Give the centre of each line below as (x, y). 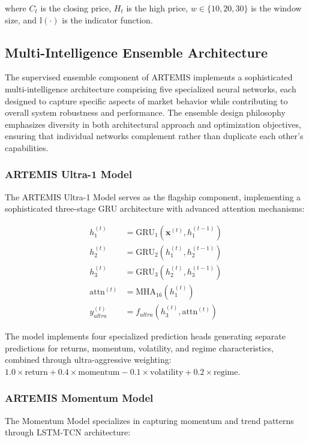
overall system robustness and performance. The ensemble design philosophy (145, 112)
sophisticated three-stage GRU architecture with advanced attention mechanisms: (155, 208)
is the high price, (157, 8)
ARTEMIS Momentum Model (79, 398)
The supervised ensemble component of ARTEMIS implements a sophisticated (149, 77)
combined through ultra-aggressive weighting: (88, 360)
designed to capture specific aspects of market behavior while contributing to (146, 100)
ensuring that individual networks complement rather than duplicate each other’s (154, 136)
